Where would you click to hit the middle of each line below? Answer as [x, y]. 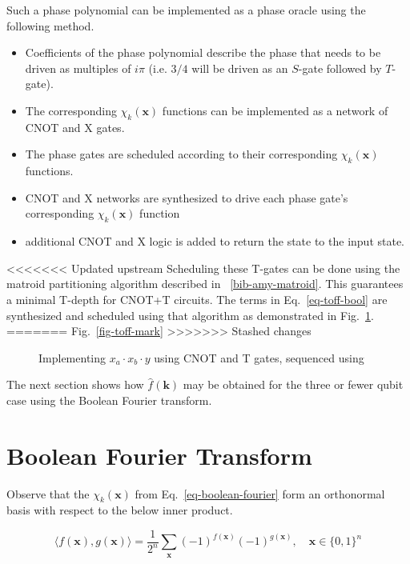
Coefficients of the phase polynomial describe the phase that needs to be [203, 52]
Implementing [72, 357]
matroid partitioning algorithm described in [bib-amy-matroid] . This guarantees [205, 284]
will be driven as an [240, 68]
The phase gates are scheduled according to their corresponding [181, 154]
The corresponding [71, 110]
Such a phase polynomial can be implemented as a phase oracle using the [186, 10]
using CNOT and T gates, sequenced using [259, 357]
